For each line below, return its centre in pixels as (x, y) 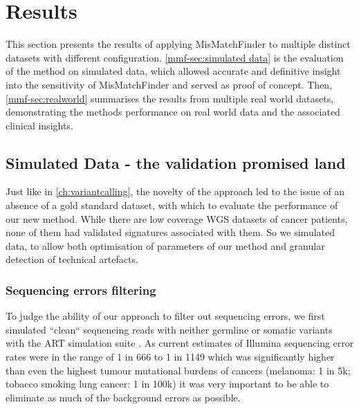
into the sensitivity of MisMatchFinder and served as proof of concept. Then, (169, 84)
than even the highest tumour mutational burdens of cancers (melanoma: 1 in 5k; (178, 370)
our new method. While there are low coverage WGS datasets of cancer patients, (177, 218)
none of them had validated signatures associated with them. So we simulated (171, 232)
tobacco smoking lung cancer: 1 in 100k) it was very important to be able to (167, 384)
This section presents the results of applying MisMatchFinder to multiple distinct (178, 44)
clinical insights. (39, 125)
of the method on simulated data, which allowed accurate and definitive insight (173, 71)
